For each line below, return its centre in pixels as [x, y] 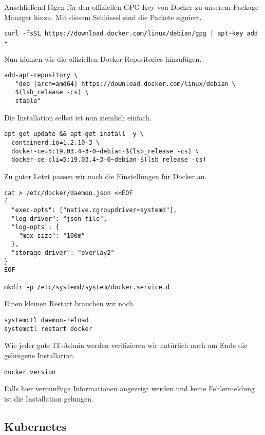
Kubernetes [35, 426]
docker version [30, 372]
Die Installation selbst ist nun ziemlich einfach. [78, 117]
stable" [28, 101]
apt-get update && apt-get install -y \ [74, 134]
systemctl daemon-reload [46, 320]
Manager [18, 17]
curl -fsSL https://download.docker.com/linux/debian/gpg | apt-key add [131, 34]
